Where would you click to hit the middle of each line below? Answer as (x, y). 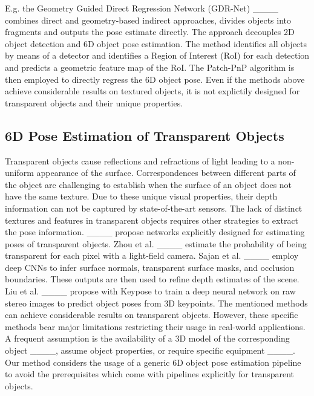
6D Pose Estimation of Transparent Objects (145, 135)
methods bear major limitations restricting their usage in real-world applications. (155, 326)
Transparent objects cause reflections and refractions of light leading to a (140, 161)
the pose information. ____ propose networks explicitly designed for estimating (155, 232)
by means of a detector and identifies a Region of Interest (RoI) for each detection (157, 55)
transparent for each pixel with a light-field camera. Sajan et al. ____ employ (152, 255)
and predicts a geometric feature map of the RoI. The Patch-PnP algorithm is (150, 67)
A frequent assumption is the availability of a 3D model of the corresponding (147, 338)
